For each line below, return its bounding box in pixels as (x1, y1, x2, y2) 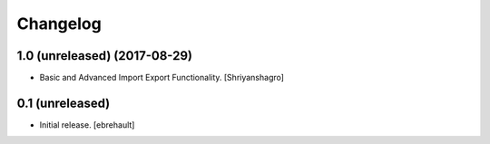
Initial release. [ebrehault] (39, 119, 135, 130)
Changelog (16, 14, 102, 34)
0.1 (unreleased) (16, 95, 111, 110)
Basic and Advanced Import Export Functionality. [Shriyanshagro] (39, 72, 285, 83)
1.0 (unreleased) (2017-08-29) (16, 48, 192, 63)
